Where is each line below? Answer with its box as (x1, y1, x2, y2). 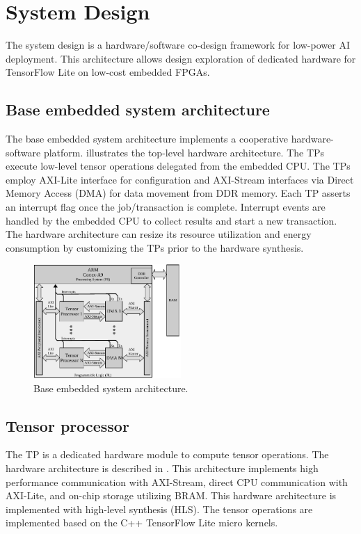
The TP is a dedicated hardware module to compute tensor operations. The (6, 447, 329, 462)
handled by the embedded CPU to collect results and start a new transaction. (6, 213, 337, 227)
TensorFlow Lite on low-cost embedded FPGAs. (6, 65, 210, 79)
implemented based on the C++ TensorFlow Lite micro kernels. (6, 515, 278, 530)
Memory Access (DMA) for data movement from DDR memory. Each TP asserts (6, 186, 351, 200)
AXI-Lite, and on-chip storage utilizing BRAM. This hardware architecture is (6, 488, 337, 503)
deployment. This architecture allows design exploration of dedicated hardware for (6, 51, 356, 65)
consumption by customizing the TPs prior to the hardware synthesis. (6, 240, 304, 254)
